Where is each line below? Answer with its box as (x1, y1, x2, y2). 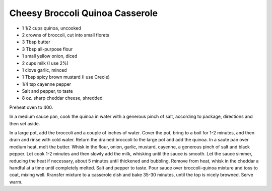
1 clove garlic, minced (22, 67, 67, 73)
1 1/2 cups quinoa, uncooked (22, 25, 82, 31)
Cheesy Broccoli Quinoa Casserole (9, 8, 158, 19)
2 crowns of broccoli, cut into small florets (22, 32, 109, 38)
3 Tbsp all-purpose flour (22, 46, 73, 52)
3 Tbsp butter (22, 39, 50, 45)
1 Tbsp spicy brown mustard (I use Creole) (22, 74, 110, 80)
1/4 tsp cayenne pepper (22, 81, 72, 87)
